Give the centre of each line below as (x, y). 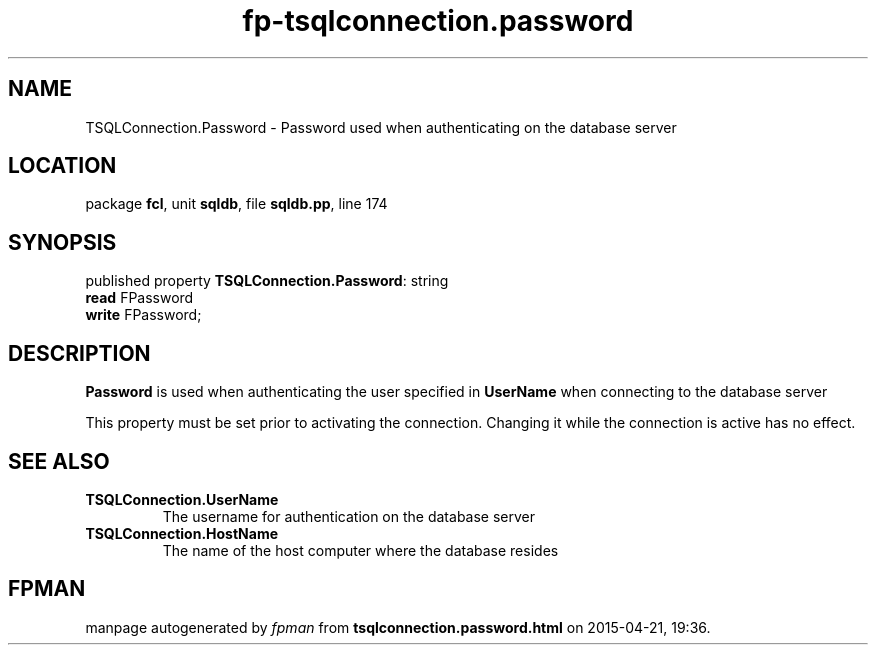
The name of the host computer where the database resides (360, 550)
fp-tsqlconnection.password (438, 21)
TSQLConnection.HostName (182, 533)
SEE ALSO (59, 461)
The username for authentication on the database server (349, 516)
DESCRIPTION (79, 353)
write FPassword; (143, 315)
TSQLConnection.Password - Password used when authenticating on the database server (381, 127)
